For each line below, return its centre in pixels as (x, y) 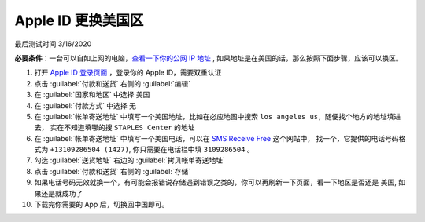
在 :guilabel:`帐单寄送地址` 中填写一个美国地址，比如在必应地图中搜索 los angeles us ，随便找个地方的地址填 (214, 116)
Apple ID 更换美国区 (79, 20)
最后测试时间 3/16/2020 (53, 44)
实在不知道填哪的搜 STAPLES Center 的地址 (122, 127)
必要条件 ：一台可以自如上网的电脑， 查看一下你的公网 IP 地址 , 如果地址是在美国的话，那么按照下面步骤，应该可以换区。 (209, 58)
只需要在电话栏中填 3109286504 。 (197, 150)
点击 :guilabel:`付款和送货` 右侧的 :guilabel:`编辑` (113, 83)
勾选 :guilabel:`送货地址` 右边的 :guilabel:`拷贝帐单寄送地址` (130, 160)
